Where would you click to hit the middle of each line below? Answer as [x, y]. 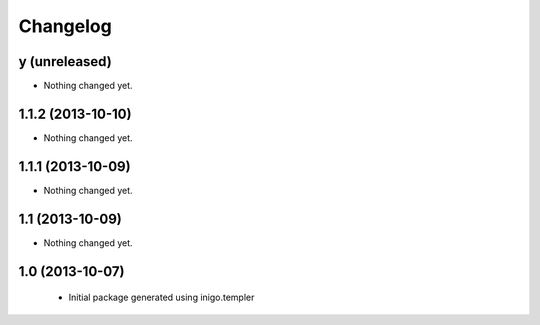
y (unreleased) [65, 61]
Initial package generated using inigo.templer [161, 297]
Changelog [65, 26]
